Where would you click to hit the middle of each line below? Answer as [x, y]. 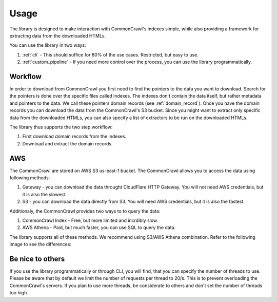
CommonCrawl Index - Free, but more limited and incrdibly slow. [90, 220]
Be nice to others [37, 259]
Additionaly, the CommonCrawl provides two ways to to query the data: [85, 211]
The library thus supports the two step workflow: [61, 127]
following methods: [30, 178]
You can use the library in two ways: [48, 45]
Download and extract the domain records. [67, 143]
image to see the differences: [41, 244]
